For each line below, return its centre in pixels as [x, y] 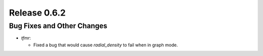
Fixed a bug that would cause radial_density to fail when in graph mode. [105, 45]
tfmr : [26, 38]
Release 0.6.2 [37, 13]
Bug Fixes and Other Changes [58, 26]
